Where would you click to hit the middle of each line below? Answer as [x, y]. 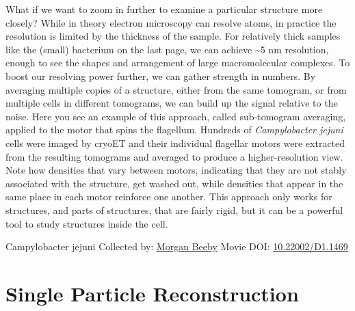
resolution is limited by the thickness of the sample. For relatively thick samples [173, 36]
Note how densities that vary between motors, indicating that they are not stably [176, 170]
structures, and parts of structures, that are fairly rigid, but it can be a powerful [174, 209]
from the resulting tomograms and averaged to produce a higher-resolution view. [174, 156]
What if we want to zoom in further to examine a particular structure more [164, 9]
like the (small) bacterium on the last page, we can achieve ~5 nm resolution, [167, 49]
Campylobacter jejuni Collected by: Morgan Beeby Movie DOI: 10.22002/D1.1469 [177, 246]
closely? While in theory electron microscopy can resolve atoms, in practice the [171, 22]
